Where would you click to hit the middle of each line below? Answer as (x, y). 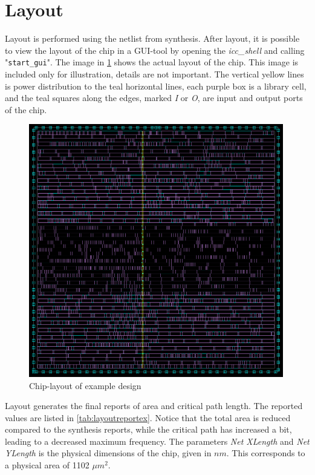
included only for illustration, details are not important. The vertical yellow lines (154, 74)
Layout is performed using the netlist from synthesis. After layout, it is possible (152, 38)
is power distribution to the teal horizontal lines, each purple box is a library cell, (156, 86)
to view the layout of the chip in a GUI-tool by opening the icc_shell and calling (155, 50)
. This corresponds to (266, 453)
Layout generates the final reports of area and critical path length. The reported (154, 406)
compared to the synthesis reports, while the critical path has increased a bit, (148, 429)
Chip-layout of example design (85, 385)
